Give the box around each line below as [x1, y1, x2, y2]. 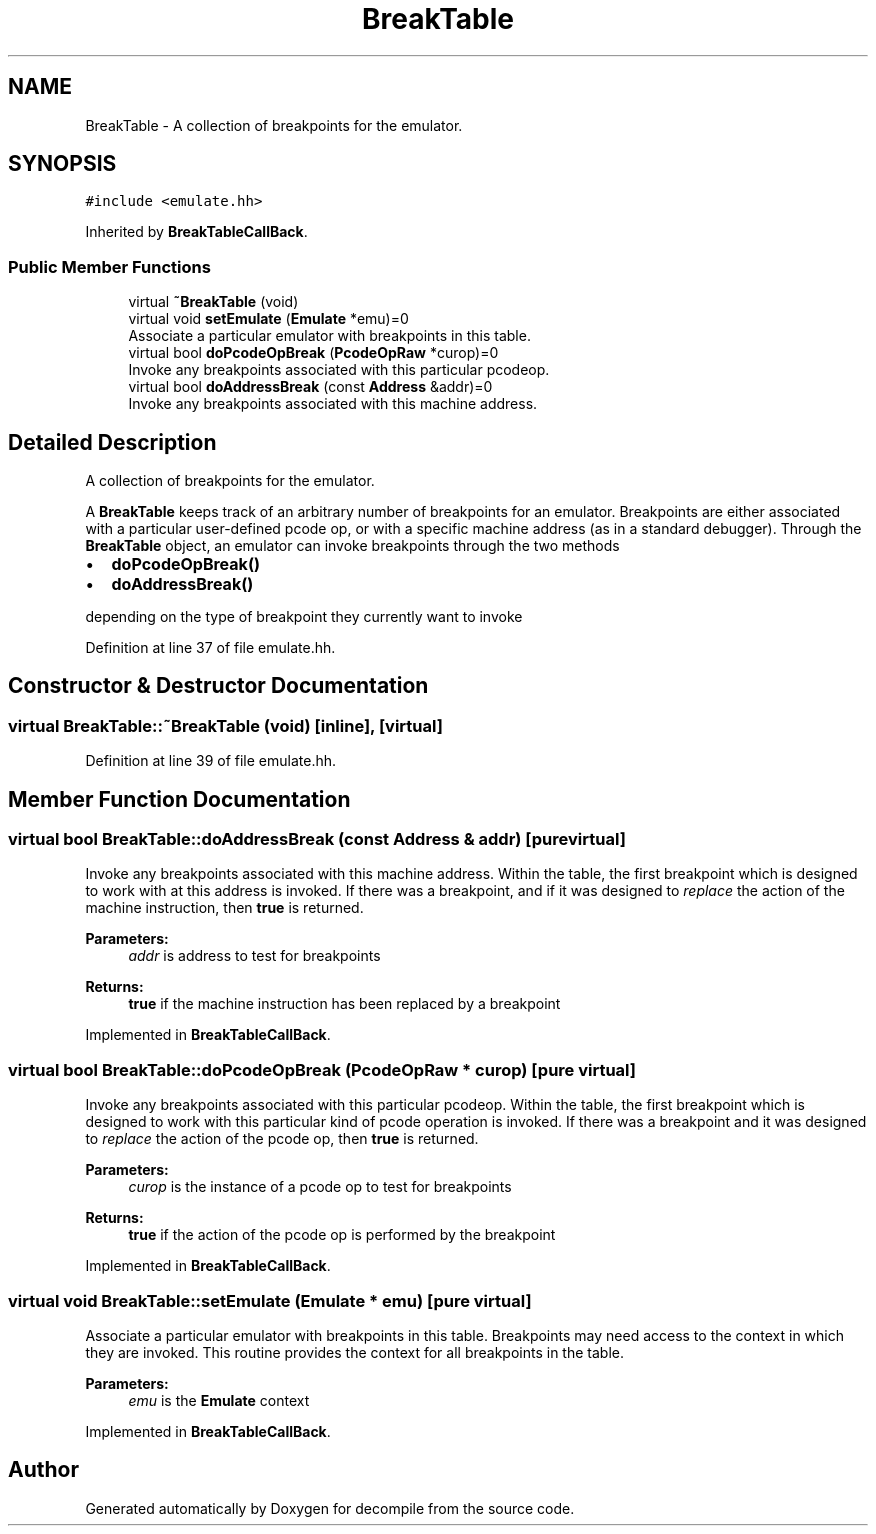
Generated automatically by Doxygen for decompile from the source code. [85, 1499, 575, 1517]
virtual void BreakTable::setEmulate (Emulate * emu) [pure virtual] [8, 1290, 532, 1311]
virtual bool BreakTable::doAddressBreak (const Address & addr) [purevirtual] [8, 829, 626, 850]
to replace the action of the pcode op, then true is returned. [85, 1130, 479, 1148]
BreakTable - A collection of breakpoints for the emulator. [85, 116, 463, 134]
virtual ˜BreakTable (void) [128, 293, 299, 311]
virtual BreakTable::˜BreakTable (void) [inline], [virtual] [8, 715, 443, 736]
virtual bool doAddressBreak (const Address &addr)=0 [128, 378, 493, 396]
